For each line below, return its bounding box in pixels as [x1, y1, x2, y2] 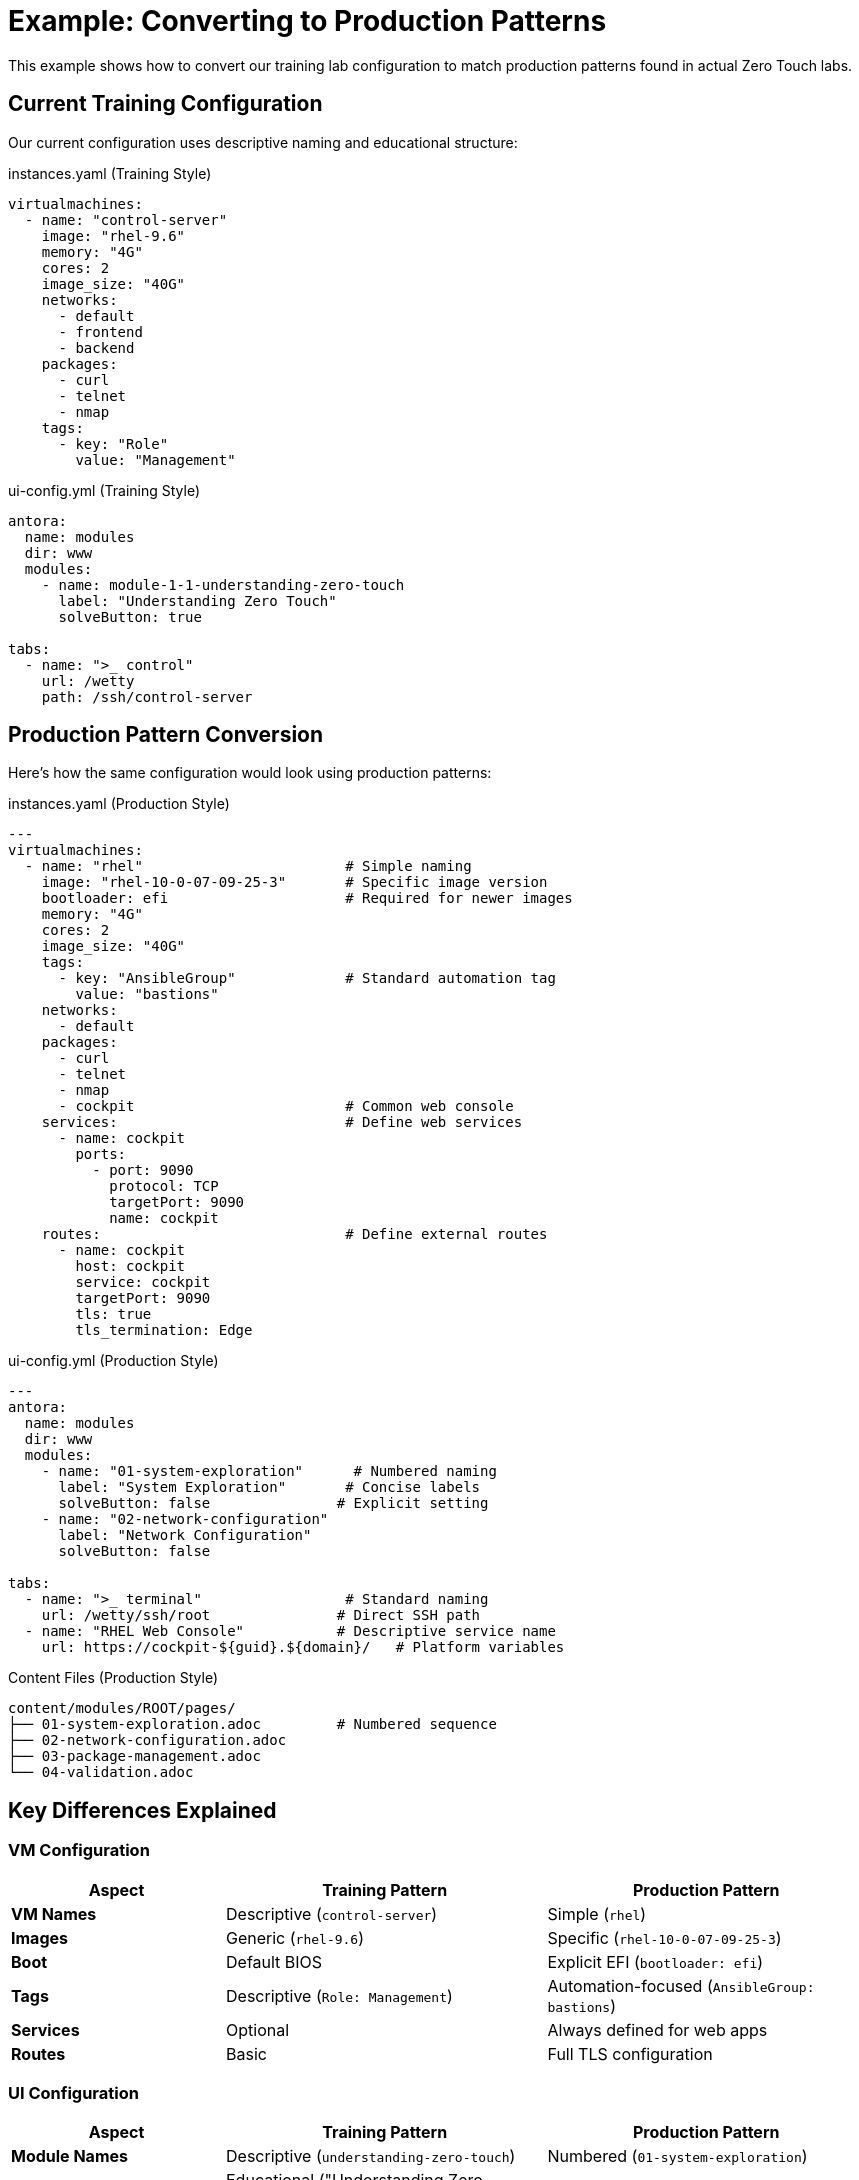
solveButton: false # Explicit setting [58, 1495, 489, 1512]
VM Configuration [8, 1840, 150, 1861]
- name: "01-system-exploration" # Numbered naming [41, 1463, 497, 1480]
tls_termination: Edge [75, 1322, 253, 1339]
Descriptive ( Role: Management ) [226, 1985, 453, 2006]
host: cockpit [75, 1258, 186, 1275]
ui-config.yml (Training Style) [8, 481, 201, 499]
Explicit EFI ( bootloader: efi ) [547, 1951, 764, 1972]
